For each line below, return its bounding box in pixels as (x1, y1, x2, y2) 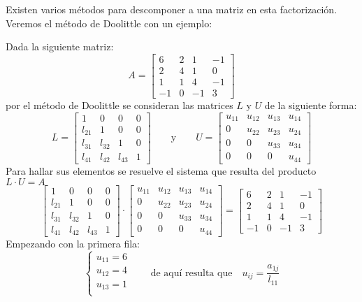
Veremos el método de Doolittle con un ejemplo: (6, 15, 212, 30)
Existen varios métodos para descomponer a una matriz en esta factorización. (6, 2, 338, 16)
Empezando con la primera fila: (6, 236, 140, 251)
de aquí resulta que (150, 268, 233, 278)
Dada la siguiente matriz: (6, 39, 114, 54)
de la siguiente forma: (264, 97, 357, 112)
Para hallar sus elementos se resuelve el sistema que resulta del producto (6, 164, 317, 178)
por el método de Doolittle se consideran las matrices (6, 97, 233, 112)
